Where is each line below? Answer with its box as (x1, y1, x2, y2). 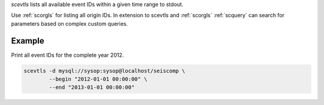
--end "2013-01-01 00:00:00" (49, 84, 135, 91)
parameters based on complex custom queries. (11, 20, 128, 27)
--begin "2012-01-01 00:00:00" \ (49, 76, 148, 83)
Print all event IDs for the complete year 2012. (11, 51, 124, 58)
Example (11, 36, 44, 46)
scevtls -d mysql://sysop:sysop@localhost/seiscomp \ (23, 67, 185, 74)
